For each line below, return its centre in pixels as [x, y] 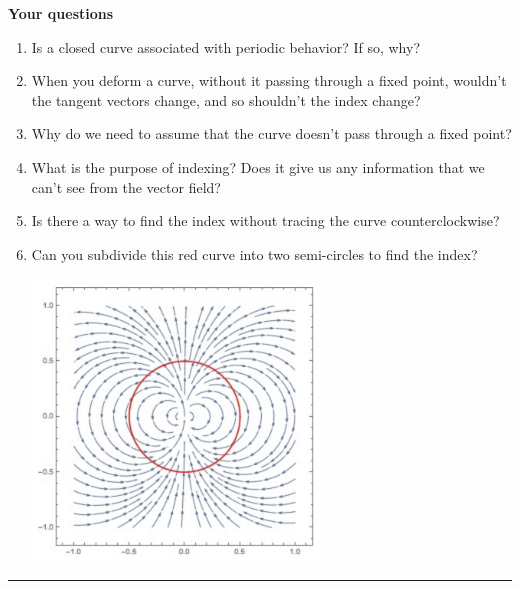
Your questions [61, 13]
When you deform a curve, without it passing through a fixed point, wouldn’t [269, 80]
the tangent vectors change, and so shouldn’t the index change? [226, 99]
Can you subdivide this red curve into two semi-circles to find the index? [254, 253]
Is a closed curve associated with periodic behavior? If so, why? [225, 46]
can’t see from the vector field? [126, 186]
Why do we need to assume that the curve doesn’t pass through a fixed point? [271, 133]
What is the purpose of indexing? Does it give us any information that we [258, 166]
